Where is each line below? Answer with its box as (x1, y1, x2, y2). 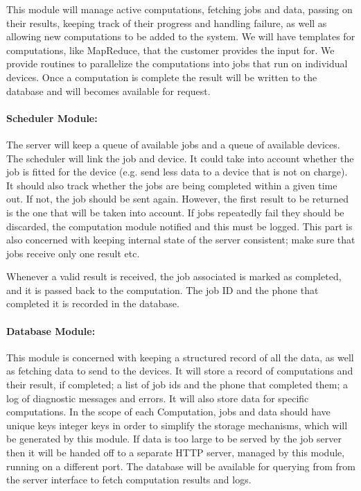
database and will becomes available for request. (6, 83, 211, 98)
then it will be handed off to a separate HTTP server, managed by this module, (6, 445, 345, 460)
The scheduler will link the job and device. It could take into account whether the (6, 150, 354, 165)
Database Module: (6, 323, 96, 338)
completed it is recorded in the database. (6, 296, 179, 311)
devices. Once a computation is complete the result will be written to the (6, 69, 317, 84)
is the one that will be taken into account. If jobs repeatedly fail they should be (6, 205, 344, 219)
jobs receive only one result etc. (6, 245, 140, 260)
